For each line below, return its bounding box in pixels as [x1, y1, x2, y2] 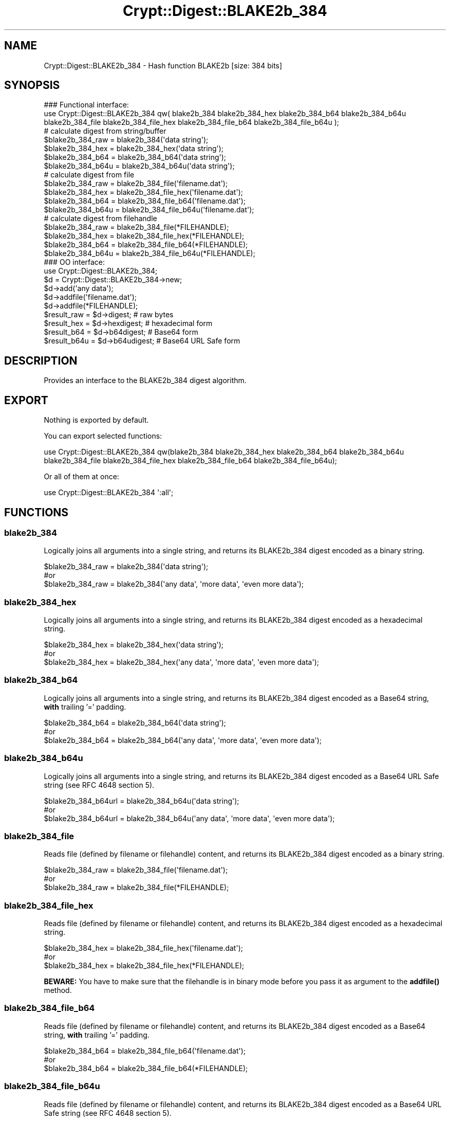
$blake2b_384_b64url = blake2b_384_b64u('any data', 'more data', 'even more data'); [44, 813, 335, 823]
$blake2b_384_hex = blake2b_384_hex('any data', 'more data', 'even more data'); [44, 658, 319, 667]
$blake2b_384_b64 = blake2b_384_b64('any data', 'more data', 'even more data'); [44, 735, 322, 745]
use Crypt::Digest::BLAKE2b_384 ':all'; [44, 488, 174, 497]
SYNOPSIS [4, 79, 60, 92]
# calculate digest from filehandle [44, 214, 157, 223]
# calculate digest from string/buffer [44, 126, 166, 136]
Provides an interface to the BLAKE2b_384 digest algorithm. [44, 376, 247, 385]
